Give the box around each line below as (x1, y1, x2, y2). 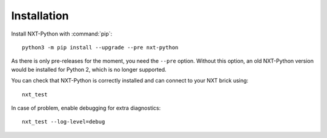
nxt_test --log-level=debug (22, 118, 105, 125)
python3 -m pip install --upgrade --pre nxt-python (22, 44, 179, 51)
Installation (11, 9, 69, 22)
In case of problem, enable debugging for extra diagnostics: (11, 104, 161, 111)
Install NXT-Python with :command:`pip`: (11, 30, 113, 37)
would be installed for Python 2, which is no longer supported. (11, 66, 167, 73)
